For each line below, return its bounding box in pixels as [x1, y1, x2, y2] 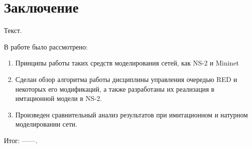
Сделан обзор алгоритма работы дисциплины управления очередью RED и [15, 74, 237, 84]
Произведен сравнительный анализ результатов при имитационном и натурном [15, 109, 248, 119]
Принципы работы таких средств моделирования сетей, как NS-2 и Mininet [15, 58, 239, 68]
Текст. [4, 25, 22, 35]
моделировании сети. [15, 119, 77, 129]
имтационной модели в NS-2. [15, 93, 102, 103]
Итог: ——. [4, 135, 38, 145]
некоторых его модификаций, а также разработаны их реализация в [15, 83, 215, 94]
